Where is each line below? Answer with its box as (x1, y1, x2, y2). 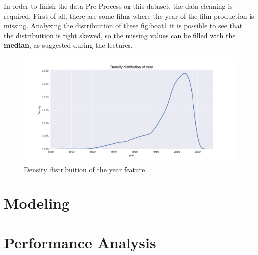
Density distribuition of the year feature (24, 164, 145, 174)
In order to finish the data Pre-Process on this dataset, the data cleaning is (4, 1, 233, 11)
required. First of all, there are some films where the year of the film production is (4, 10, 254, 21)
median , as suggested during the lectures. (4, 40, 133, 50)
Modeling (4, 193, 70, 213)
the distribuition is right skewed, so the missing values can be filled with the (4, 30, 236, 40)
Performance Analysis (4, 232, 156, 252)
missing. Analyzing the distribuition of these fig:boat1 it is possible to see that (4, 20, 243, 31)
